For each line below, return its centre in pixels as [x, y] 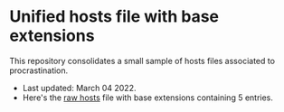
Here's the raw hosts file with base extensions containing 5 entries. [148, 98]
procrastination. [39, 70]
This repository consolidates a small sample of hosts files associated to [142, 61]
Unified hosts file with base [114, 17]
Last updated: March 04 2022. [79, 88]
